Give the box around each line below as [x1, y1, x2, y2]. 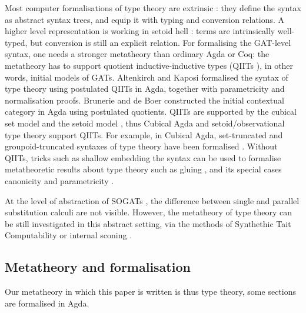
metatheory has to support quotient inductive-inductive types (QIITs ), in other [5, 59, 294, 71]
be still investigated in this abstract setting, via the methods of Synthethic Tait [5, 217, 291, 229]
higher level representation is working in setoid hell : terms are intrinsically [5, 25, 275, 37]
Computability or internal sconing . [5, 229, 132, 241]
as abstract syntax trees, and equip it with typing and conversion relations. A [5, 13, 285, 25]
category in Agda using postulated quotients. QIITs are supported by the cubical [5, 105, 297, 118]
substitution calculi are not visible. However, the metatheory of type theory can [5, 206, 292, 218]
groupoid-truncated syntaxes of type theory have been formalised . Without [5, 140, 278, 152]
